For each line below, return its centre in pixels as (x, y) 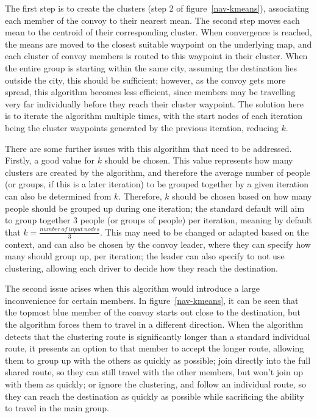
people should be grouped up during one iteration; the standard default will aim (155, 208)
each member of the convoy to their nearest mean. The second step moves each (152, 20)
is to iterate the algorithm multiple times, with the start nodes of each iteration (154, 116)
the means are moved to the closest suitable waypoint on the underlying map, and (158, 44)
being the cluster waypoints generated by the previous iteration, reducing (142, 127)
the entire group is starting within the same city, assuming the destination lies (151, 67)
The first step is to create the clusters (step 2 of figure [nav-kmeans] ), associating (157, 8)
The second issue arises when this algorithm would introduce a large (132, 288)
